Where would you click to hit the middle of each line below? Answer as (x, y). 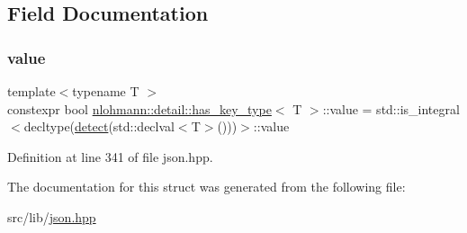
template (31, 91)
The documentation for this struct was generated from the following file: (207, 187)
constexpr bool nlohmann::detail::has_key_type (139, 108)
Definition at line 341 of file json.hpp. (110, 156)
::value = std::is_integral (391, 108)
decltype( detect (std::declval (99, 126)
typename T (106, 91)
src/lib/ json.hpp (52, 216)
